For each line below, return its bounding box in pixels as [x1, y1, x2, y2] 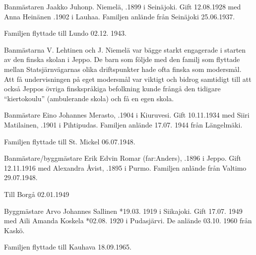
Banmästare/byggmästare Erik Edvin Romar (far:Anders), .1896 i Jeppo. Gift [4, 153, 241, 163]
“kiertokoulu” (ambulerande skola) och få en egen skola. [4, 93, 174, 103]
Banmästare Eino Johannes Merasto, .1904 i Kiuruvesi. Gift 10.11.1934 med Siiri [4, 110, 250, 120]
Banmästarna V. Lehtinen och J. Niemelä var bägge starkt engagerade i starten [4, 44, 246, 55]
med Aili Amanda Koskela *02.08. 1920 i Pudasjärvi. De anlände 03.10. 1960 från [4, 215, 252, 226]
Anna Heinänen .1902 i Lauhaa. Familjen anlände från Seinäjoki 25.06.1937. [4, 11, 235, 21]
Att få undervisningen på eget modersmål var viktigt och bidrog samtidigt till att [4, 73, 252, 84]
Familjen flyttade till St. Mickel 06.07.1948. [4, 136, 135, 146]
